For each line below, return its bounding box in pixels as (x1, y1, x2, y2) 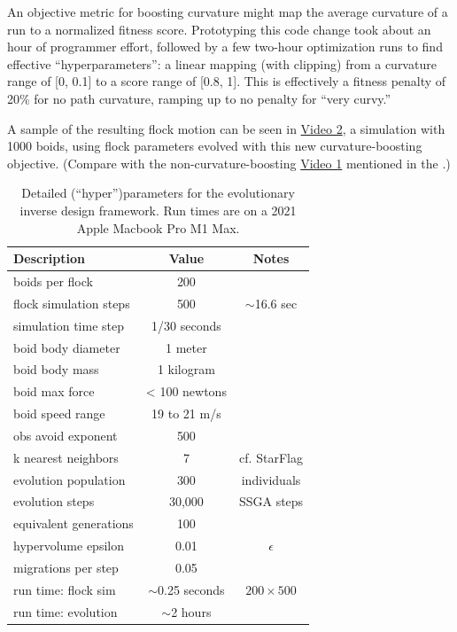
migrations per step (13, 558, 119, 576)
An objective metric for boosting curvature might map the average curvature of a (7, 3, 448, 20)
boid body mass (13, 360, 99, 378)
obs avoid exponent (13, 425, 118, 444)
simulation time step (13, 316, 124, 334)
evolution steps (13, 492, 95, 511)
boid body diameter (13, 338, 120, 356)
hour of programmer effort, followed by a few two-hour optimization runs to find (7, 37, 443, 56)
